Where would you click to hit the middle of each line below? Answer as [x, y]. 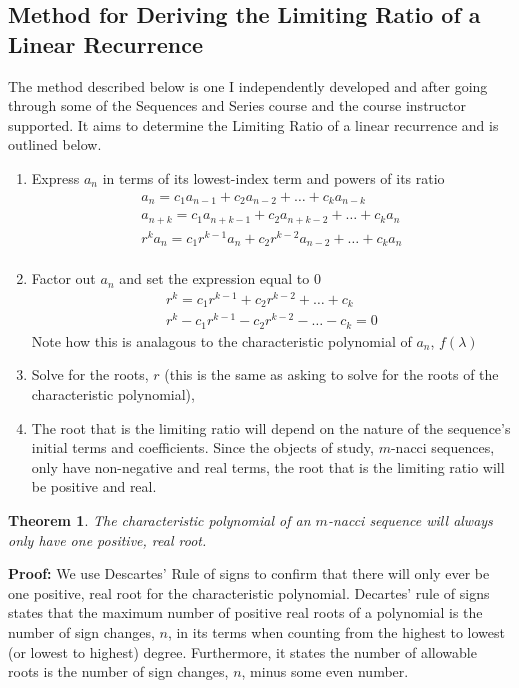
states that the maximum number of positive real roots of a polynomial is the [245, 612]
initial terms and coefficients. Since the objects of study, [202, 447]
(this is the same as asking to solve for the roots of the [331, 374]
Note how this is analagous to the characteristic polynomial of [221, 340]
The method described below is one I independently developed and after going [248, 85]
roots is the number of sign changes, [118, 671]
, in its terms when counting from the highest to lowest [336, 631]
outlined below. [55, 144]
